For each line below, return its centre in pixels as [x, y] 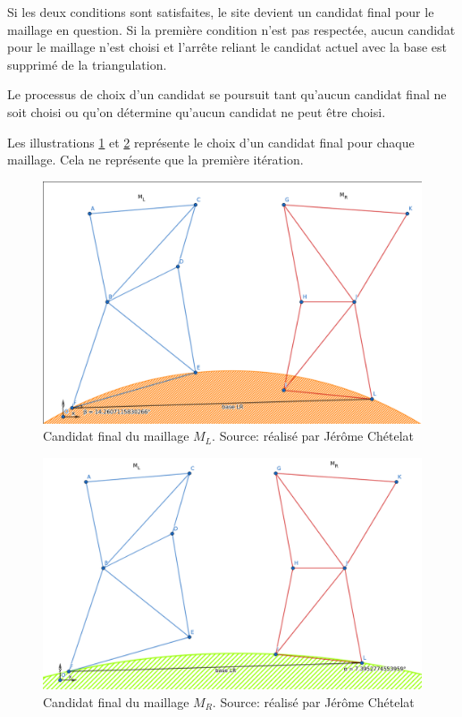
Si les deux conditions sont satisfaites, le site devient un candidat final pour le [221, 12]
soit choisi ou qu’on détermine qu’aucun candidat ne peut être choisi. [197, 111]
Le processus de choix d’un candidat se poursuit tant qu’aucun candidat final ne [227, 94]
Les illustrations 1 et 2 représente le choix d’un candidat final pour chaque [211, 142]
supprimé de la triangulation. [87, 64]
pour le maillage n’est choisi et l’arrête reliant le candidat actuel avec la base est [227, 47]
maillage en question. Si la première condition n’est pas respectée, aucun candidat [231, 29]
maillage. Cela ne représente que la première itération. [155, 160]
